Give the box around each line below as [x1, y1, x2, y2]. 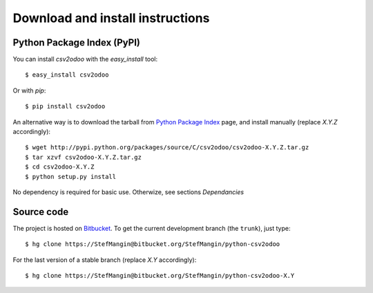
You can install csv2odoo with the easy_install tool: [12, 55, 158, 64]
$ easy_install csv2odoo [25, 71, 109, 79]
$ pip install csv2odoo [25, 102, 106, 111]
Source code [12, 206, 69, 218]
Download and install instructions [12, 10, 210, 26]
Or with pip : [12, 86, 46, 95]
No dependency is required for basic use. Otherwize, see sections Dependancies [12, 187, 245, 196]
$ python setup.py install [25, 173, 117, 180]
